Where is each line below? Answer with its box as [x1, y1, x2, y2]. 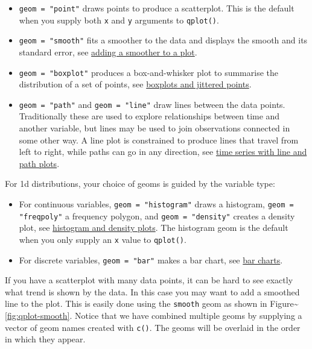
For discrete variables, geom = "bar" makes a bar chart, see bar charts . [19, 253, 283, 266]
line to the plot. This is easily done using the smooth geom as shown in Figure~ [5, 297, 299, 310]
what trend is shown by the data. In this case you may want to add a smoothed [5, 285, 300, 298]
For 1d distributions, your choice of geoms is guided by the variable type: [5, 177, 275, 190]
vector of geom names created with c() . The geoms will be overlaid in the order [5, 321, 301, 333]
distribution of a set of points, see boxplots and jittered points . [19, 78, 252, 90]
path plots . [19, 157, 60, 169]
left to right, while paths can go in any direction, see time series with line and [19, 145, 307, 158]
